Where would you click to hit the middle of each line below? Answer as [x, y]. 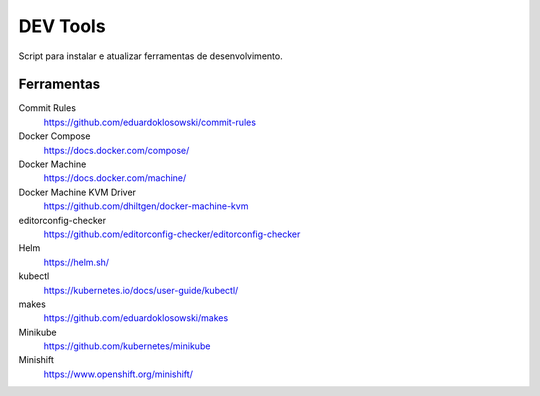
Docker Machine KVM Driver [77, 192]
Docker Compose [54, 136]
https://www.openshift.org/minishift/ [118, 374]
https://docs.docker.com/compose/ [116, 150]
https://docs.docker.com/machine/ [115, 178]
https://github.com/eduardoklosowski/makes [136, 318]
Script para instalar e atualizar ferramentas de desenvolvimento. [151, 56]
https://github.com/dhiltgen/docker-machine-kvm [146, 206]
